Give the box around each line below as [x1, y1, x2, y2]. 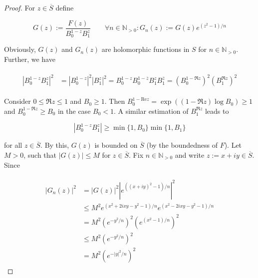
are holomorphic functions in [101, 44, 190, 54]
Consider [4, 96, 31, 106]
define [55, 2, 74, 12]
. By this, [40, 140, 69, 150]
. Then [104, 96, 125, 106]
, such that [23, 149, 57, 160]
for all [4, 140, 22, 150]
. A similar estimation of [114, 105, 189, 116]
